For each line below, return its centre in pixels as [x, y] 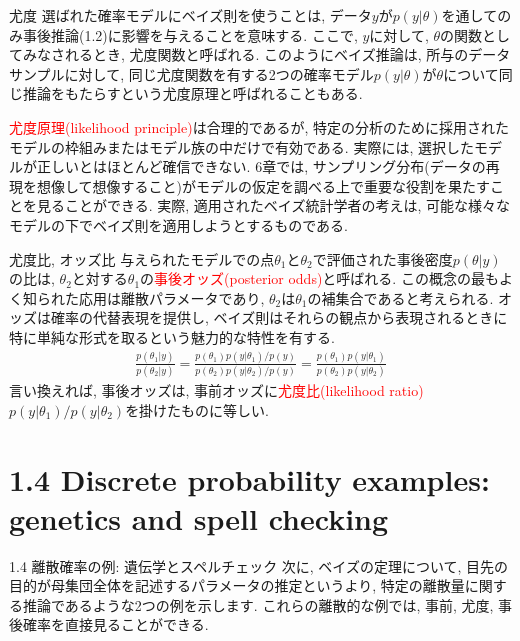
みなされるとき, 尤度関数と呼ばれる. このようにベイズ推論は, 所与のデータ [266, 54]
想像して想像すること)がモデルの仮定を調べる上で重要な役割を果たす [263, 185]
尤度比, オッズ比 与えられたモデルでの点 [142, 258]
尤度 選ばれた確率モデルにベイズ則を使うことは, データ [190, 15]
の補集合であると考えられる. [400, 297]
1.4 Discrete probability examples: [249, 478]
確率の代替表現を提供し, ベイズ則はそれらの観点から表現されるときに [279, 317]
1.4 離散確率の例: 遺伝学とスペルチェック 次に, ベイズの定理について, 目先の [259, 565]
